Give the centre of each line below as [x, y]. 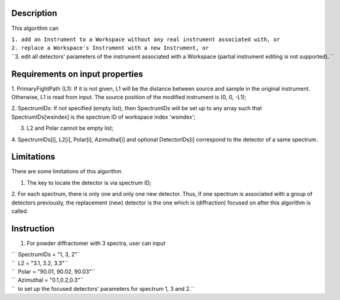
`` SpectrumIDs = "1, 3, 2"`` [46, 255]
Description [34, 13]
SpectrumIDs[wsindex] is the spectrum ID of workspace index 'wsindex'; [103, 117]
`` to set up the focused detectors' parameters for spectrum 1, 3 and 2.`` [103, 288]
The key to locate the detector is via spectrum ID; [89, 182]
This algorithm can [35, 28]
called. [20, 211]
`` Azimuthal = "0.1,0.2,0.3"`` [48, 280]
